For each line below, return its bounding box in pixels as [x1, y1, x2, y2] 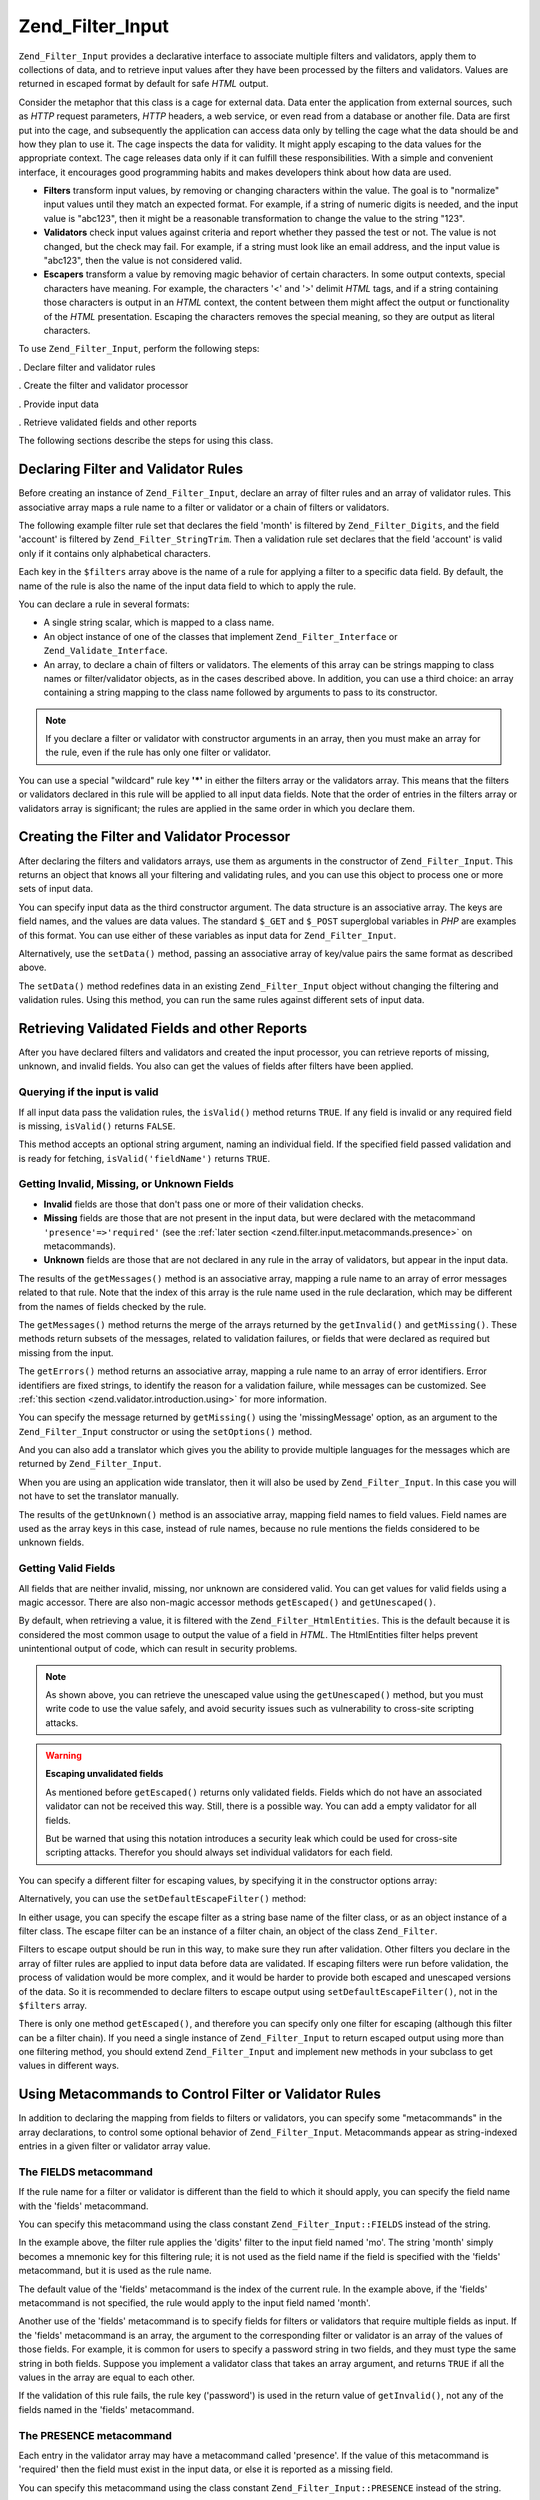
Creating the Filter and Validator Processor [18, 828, 291, 845]
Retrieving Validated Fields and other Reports [18, 1020, 308, 1037]
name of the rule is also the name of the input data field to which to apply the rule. [18, 580, 357, 592]
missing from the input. [18, 1346, 114, 1359]
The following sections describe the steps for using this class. [18, 435, 274, 447]
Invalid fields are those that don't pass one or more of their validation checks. [43, 1198, 364, 1210]
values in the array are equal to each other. [18, 2371, 195, 2383]
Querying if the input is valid [18, 1085, 159, 1099]
